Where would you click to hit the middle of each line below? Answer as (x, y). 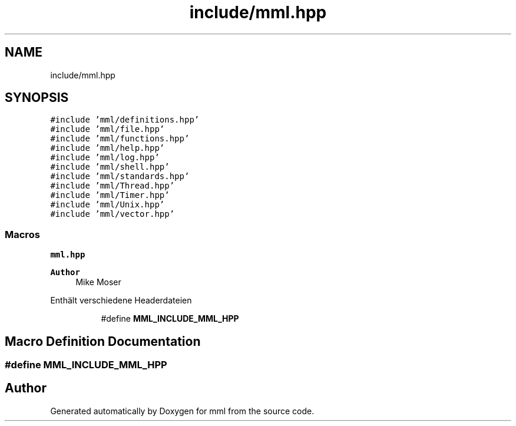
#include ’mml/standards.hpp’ (120, 176)
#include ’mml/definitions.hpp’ (125, 120)
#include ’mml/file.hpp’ (107, 129)
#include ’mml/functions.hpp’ (120, 139)
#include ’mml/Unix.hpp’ (107, 205)
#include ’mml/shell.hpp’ (110, 167)
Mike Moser (98, 282)
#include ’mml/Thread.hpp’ (113, 186)
